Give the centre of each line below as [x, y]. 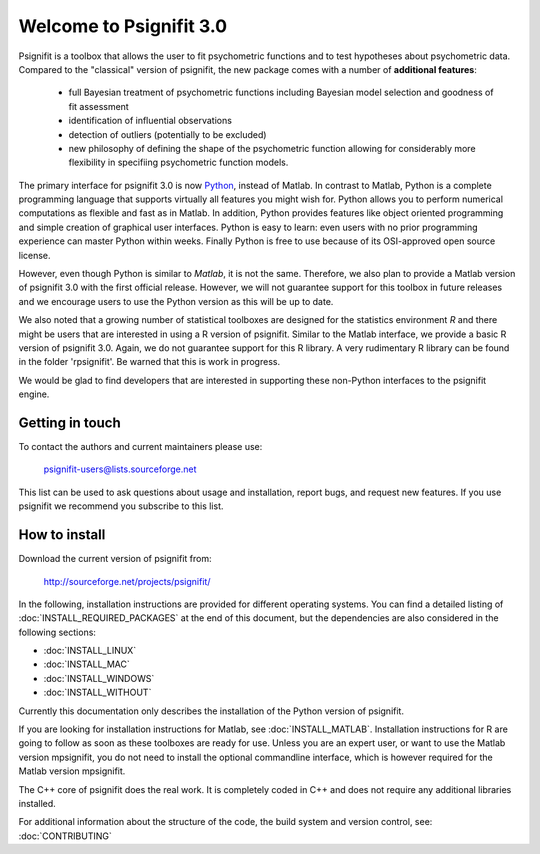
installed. [37, 803]
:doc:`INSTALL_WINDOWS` [99, 678]
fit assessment [98, 106]
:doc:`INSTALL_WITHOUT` [97, 692]
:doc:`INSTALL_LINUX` [90, 651]
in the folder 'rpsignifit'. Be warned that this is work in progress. [149, 362]
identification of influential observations [150, 121]
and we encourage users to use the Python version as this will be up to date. [176, 301]
